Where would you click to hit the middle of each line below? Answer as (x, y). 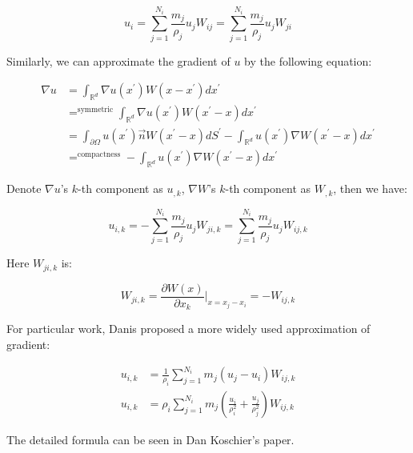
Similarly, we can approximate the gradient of (118, 60)
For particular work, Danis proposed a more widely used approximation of (188, 329)
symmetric (95, 110)
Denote (24, 188)
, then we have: (370, 188)
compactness (99, 155)
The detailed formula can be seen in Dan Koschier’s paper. (150, 439)
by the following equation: (308, 60)
